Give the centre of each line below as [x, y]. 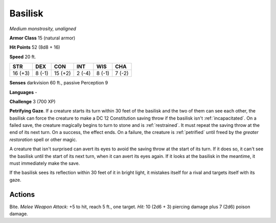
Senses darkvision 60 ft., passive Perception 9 [59, 83]
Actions [22, 194]
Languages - [23, 92]
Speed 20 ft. [23, 57]
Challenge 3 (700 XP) [32, 101]
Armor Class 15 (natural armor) [42, 38]
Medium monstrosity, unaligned [43, 29]
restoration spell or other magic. [43, 139]
